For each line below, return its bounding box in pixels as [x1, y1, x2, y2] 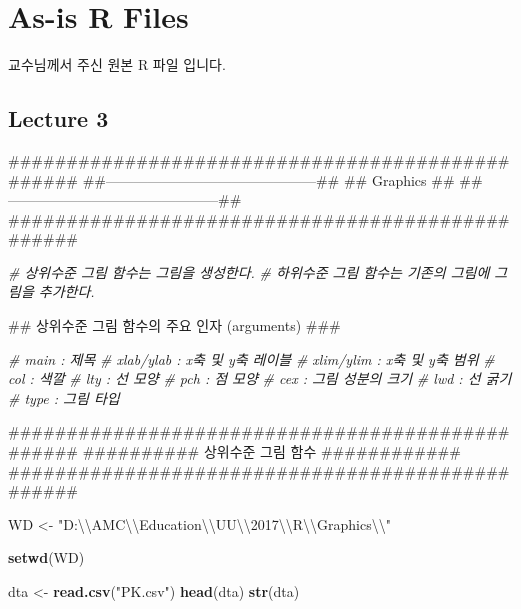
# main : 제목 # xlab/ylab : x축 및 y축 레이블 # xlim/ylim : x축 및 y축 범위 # [8, 348, 495, 369]
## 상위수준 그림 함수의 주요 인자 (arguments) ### [8, 315, 341, 336]
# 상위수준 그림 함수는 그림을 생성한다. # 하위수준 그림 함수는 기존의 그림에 [8, 261, 490, 282]
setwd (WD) [8, 547, 85, 568]
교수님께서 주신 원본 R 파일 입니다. [8, 54, 226, 75]
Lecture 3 [8, 103, 109, 134]
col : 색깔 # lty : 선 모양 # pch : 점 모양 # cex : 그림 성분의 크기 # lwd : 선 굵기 [8, 368, 512, 389]
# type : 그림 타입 [8, 387, 120, 408]
